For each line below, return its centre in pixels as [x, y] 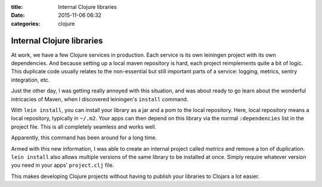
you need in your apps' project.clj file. [63, 165]
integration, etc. [30, 80]
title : [17, 7]
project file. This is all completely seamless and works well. [84, 127]
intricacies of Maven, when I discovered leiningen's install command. [100, 99]
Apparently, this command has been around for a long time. [84, 138]
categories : [26, 23]
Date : [18, 15]
